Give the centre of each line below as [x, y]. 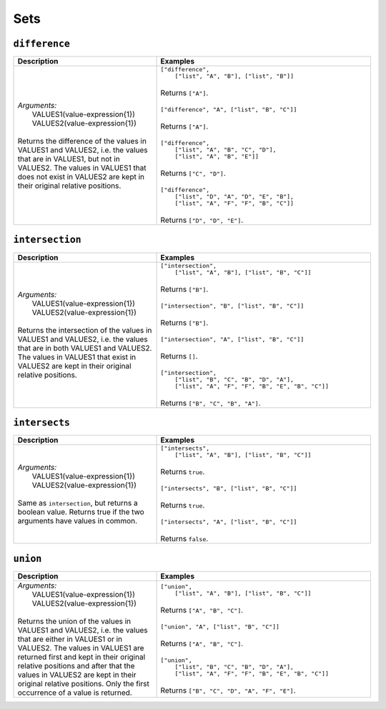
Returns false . [184, 539]
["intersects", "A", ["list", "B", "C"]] [229, 522]
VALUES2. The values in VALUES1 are [81, 648]
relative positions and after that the [76, 665]
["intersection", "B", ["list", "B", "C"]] [232, 306]
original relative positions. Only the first [84, 683]
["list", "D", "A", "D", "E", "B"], [234, 197]
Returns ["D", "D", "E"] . [202, 220]
